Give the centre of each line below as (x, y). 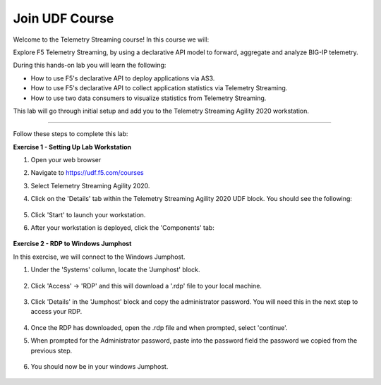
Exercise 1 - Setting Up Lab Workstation (72, 147)
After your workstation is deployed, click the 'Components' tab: (122, 228)
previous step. (52, 350)
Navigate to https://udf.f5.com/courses (87, 173)
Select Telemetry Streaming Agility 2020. (90, 185)
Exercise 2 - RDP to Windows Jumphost (72, 244)
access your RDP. (56, 312)
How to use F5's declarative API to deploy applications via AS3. (123, 78)
